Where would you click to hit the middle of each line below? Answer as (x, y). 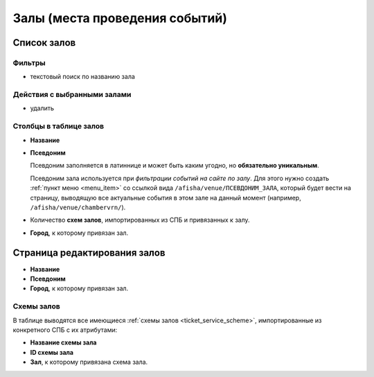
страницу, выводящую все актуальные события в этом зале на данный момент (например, (166, 198)
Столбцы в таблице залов (59, 126)
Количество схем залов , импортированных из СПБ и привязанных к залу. (140, 220)
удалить (42, 108)
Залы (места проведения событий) (120, 18)
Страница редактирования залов (89, 253)
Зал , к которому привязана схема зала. (89, 362)
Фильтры (29, 62)
